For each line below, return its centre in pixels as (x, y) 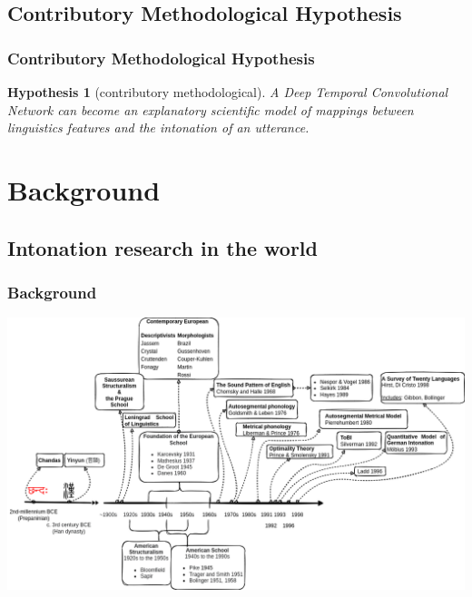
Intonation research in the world (162, 247)
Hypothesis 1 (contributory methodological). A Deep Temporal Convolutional (228, 92)
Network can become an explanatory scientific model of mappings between (211, 109)
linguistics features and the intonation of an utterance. (158, 127)
